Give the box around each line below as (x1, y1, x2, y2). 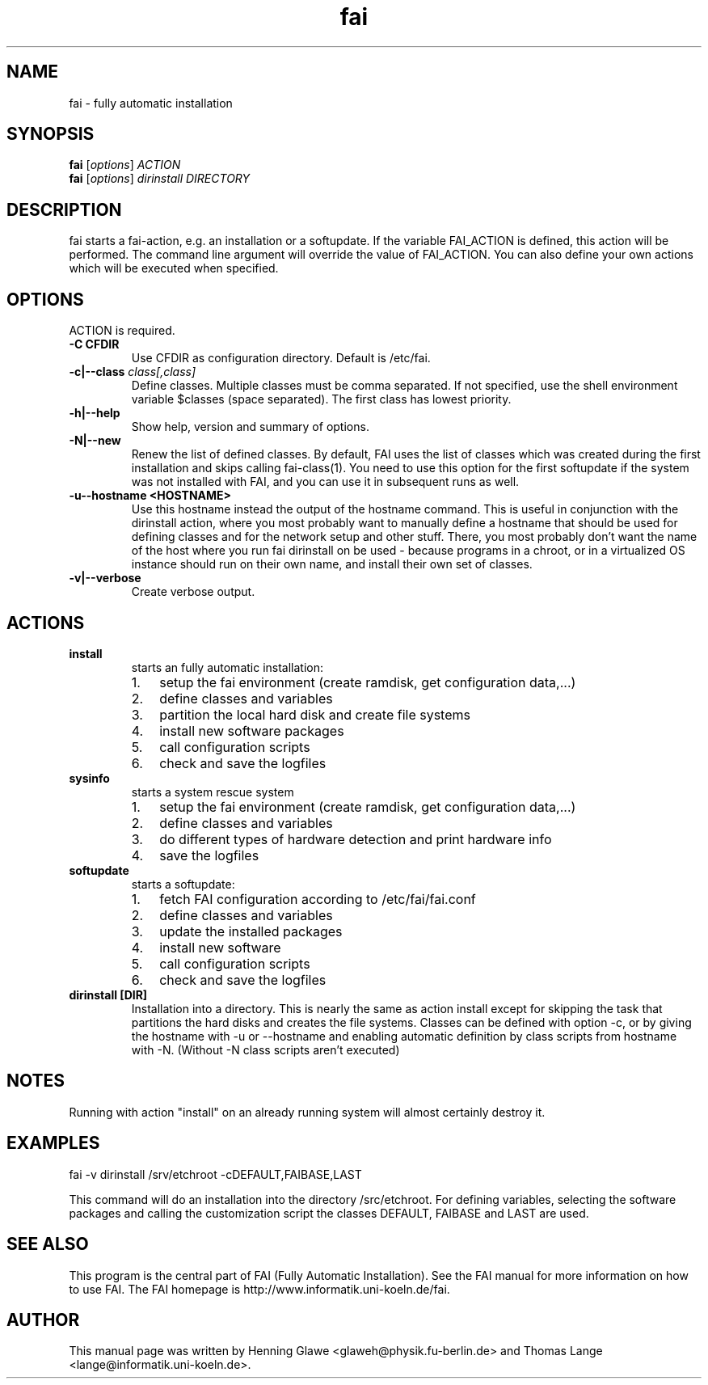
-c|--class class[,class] (69, 365, 196, 379)
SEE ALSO (6, 1234, 89, 1255)
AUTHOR (6, 1309, 80, 1330)
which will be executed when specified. (69, 261, 279, 276)
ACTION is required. (69, 323, 175, 338)
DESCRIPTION (6, 199, 122, 220)
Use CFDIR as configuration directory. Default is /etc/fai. (131, 351, 431, 365)
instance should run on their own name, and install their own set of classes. (131, 557, 533, 572)
